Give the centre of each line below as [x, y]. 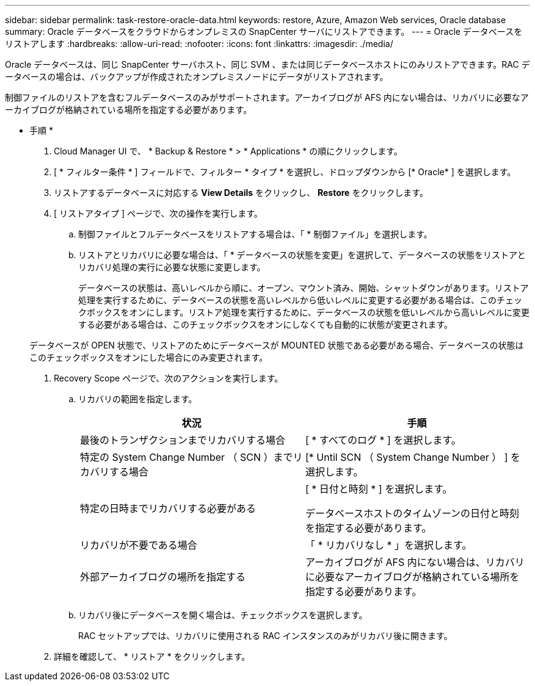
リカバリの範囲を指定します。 [138, 399]
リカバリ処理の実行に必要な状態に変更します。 [172, 267]
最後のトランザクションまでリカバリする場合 [183, 440]
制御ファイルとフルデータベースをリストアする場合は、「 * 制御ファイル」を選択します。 [255, 234]
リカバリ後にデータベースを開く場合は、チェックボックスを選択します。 [223, 615]
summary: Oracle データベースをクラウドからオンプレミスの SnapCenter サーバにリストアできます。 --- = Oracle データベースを [264, 31]
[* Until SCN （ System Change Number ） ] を [413, 457]
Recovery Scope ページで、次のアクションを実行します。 [169, 378]
